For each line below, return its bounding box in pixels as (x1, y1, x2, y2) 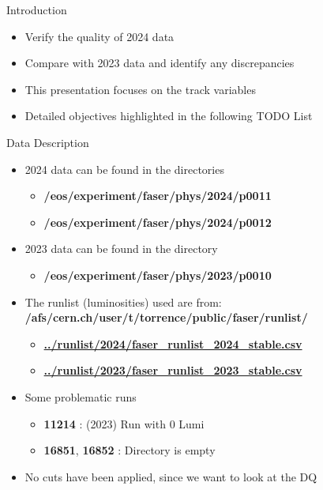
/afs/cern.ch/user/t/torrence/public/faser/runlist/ (24, 309, 308, 326)
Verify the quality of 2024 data (24, 28, 175, 44)
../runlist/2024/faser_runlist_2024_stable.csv (43, 335, 302, 352)
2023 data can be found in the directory (24, 240, 218, 257)
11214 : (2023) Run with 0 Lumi (43, 415, 205, 432)
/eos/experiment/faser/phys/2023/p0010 (43, 266, 272, 283)
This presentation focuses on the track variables (24, 81, 256, 97)
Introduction (6, 2, 67, 17)
